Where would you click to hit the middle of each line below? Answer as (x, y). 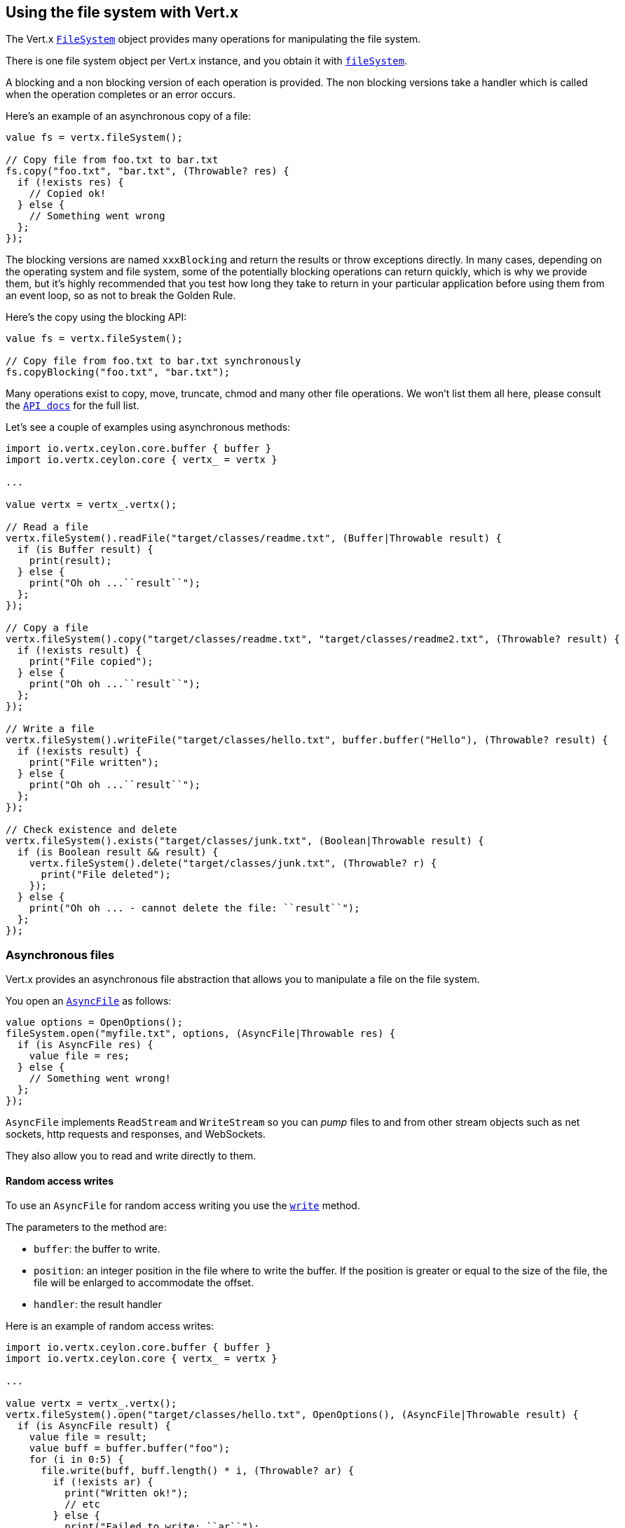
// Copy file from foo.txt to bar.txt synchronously (153, 361)
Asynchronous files (60, 955)
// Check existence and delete (91, 830)
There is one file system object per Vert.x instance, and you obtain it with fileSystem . (207, 61)
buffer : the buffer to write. (97, 1249)
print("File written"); (94, 763)
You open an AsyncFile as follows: (89, 1001)
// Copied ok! (68, 194)
